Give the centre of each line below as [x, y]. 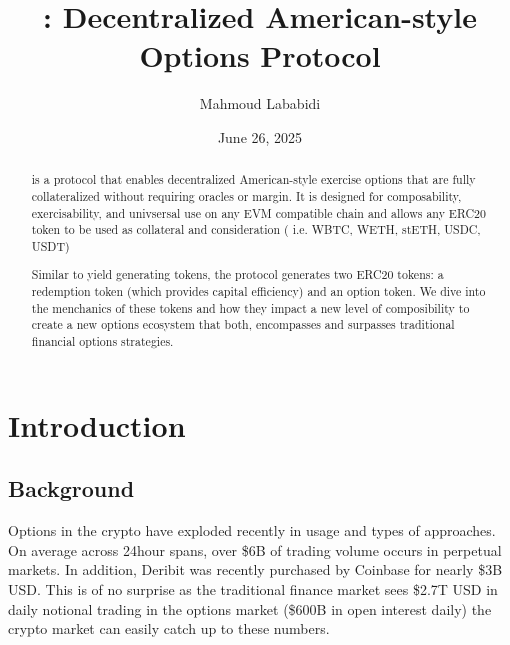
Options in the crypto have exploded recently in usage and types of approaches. [252, 530]
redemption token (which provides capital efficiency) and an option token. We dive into [258, 291]
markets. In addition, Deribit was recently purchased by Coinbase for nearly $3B [255, 569]
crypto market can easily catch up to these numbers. [169, 628]
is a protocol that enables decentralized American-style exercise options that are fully [253, 179]
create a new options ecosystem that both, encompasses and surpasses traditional [243, 324]
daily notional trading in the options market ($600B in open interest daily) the [250, 608]
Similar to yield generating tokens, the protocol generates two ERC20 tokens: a [237, 274]
